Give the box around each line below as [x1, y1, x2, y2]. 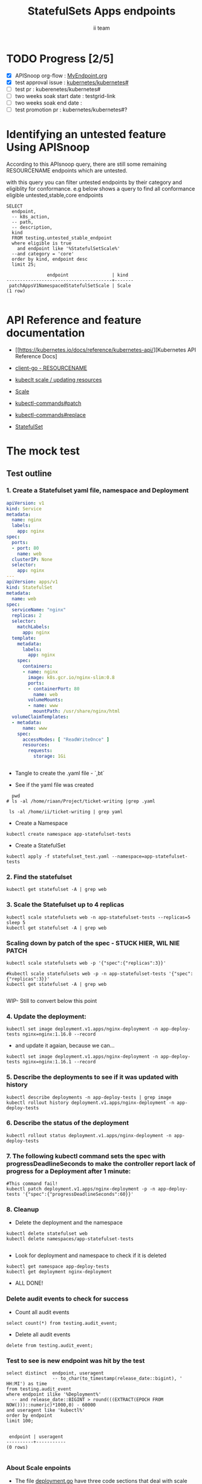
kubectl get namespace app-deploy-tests [6, 1264, 110, 1270]
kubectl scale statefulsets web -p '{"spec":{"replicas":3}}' [6, 960, 166, 966]
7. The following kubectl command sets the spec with [6, 1152, 166, 1160]
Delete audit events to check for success [6, 1295, 129, 1303]
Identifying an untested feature [6, 128, 166, 142]
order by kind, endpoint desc [11, 256, 88, 262]
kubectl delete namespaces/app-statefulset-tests [6, 1236, 134, 1242]
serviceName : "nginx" [11, 607, 67, 613]
